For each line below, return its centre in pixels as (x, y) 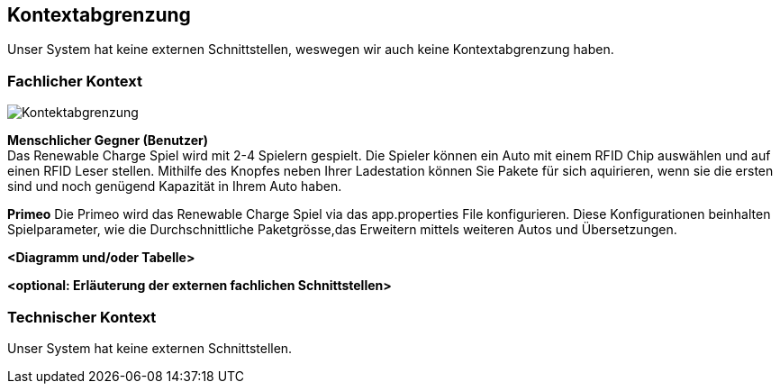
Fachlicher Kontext (75, 81)
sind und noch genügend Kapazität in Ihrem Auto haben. (175, 186)
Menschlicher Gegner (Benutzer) (108, 141)
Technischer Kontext (82, 317)
